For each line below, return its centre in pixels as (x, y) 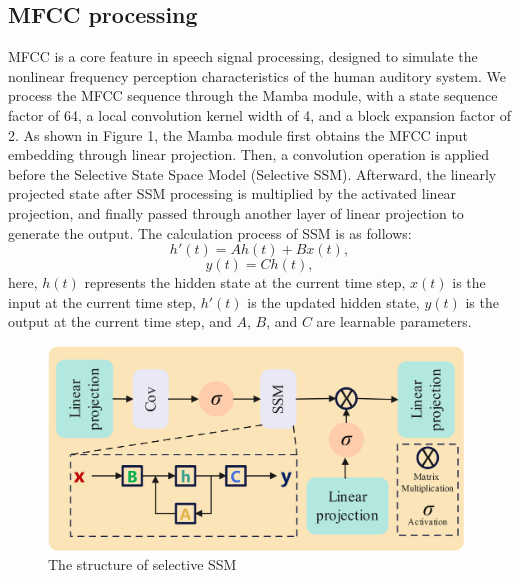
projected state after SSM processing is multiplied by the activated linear (232, 193)
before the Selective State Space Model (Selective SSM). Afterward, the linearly (252, 173)
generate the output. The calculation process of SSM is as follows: (210, 232)
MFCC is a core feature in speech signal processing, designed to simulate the (243, 56)
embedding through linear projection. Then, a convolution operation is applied (248, 154)
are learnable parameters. (394, 321)
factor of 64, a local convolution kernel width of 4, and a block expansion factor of (260, 114)
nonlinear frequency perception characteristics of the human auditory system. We (257, 75)
